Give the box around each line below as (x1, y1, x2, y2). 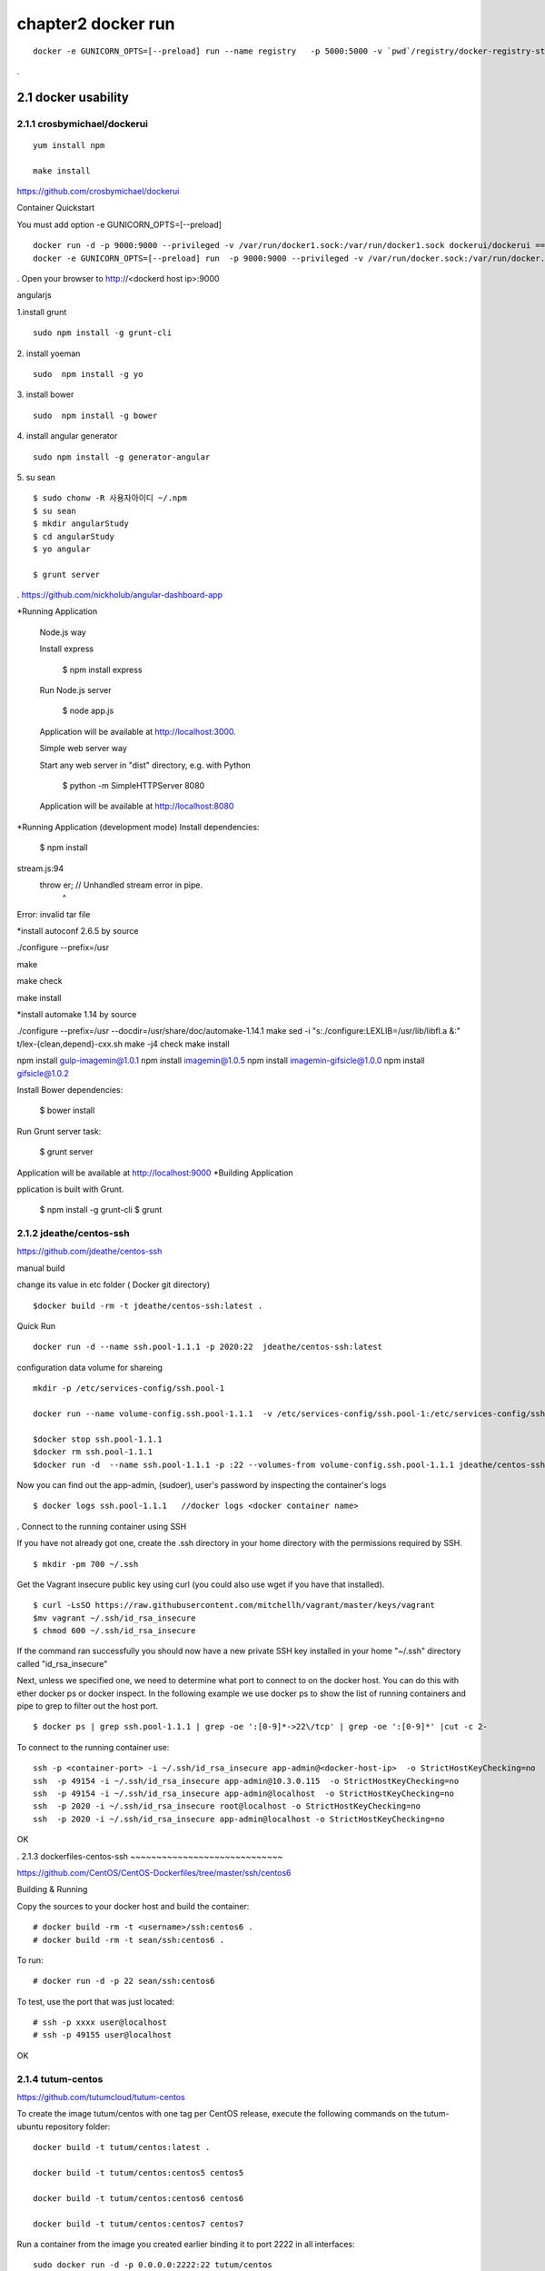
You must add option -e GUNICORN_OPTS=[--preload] (16, 219, 223, 230)
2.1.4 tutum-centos (16, 2072, 104, 2085)
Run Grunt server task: (16, 1126, 102, 1136)
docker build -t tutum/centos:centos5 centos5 (33, 2167, 244, 2177)
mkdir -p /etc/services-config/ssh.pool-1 (33, 1383, 225, 1393)
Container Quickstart (16, 203, 95, 213)
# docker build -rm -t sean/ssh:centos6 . (33, 1935, 225, 1945)
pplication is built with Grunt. (16, 1184, 124, 1195)
